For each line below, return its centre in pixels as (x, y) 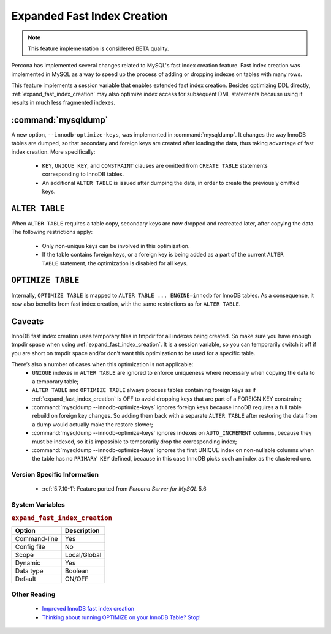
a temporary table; (55, 381)
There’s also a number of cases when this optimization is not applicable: (102, 364)
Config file (30, 546)
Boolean (77, 571)
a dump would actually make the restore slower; (93, 424)
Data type (29, 571)
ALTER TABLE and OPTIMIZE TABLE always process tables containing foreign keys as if (144, 390)
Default (26, 579)
